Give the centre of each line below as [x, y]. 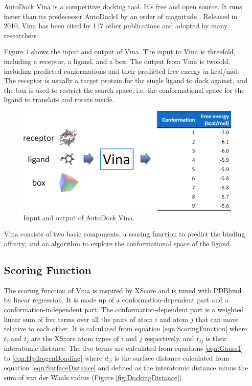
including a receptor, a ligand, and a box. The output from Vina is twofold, [117, 61]
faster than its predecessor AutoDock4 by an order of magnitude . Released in [121, 16]
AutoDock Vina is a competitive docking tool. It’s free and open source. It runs [123, 6]
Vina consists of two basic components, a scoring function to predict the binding [125, 234]
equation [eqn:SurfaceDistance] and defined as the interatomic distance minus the [126, 368]
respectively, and [169, 338]
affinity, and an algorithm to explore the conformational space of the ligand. [118, 244]
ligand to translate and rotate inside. [59, 99]
